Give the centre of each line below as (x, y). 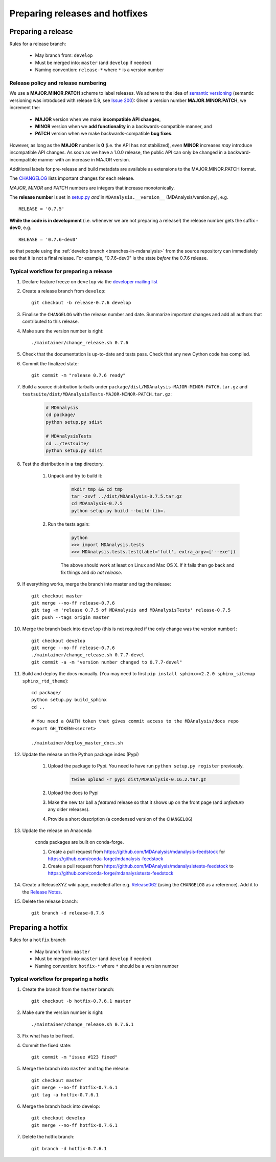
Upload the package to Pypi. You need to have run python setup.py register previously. (146, 766)
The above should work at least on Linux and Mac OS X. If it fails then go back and (147, 565)
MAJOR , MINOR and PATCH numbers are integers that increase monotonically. (92, 188)
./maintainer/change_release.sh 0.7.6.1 (83, 1024)
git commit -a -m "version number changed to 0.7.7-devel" (107, 662)
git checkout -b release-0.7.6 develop (81, 303)
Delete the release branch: (50, 901)
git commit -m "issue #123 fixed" (74, 1057)
